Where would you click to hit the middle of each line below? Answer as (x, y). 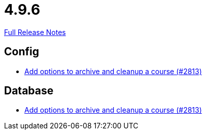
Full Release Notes (35, 32)
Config (22, 52)
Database (29, 91)
